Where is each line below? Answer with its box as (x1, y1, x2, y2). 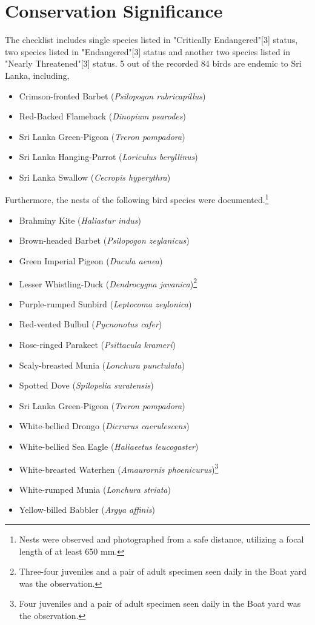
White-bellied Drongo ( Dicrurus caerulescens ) (19, 419, 190, 432)
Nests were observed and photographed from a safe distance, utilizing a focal (19, 532, 304, 545)
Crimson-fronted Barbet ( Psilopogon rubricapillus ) (19, 89, 206, 102)
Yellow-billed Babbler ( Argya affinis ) (19, 503, 155, 516)
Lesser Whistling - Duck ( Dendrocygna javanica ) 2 (19, 275, 197, 290)
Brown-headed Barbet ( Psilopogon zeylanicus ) (19, 234, 190, 247)
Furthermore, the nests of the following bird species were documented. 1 (5, 192, 269, 206)
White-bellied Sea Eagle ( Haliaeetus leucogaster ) (19, 440, 199, 452)
